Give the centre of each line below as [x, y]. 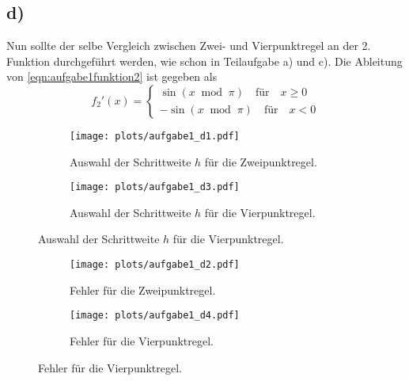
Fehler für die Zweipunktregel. [143, 290]
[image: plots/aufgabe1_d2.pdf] [155, 265]
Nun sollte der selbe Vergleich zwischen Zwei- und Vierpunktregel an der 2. [189, 46]
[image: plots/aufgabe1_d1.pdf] [155, 136]
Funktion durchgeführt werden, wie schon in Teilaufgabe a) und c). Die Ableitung [204, 61]
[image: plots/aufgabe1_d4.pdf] [155, 316]
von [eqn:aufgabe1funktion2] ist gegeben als [112, 76]
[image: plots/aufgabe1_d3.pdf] [155, 187]
